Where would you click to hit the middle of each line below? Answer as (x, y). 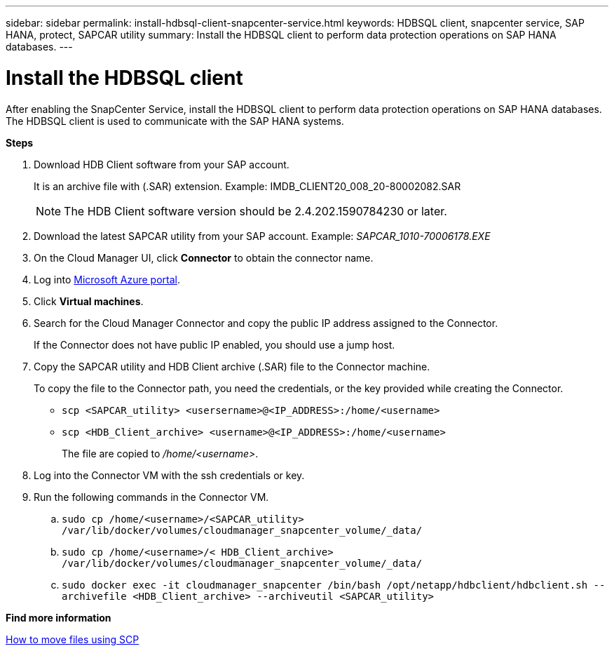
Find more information (59, 617)
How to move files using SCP (73, 639)
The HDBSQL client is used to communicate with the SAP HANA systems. (175, 121)
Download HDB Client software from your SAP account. (162, 164)
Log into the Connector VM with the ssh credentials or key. (169, 475)
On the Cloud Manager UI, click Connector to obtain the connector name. (204, 257)
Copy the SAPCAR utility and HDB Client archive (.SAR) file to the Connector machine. (232, 366)
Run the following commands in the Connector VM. (151, 497)
